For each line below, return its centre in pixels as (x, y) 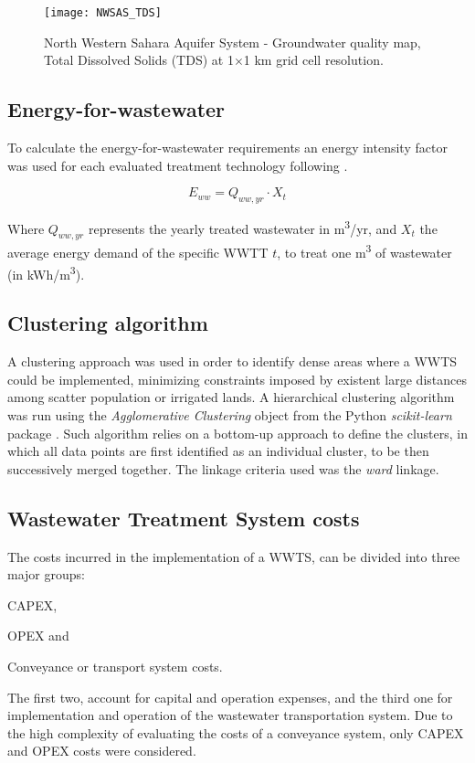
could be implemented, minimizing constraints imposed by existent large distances (237, 379)
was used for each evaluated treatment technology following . (178, 165)
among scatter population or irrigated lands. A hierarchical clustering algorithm (231, 397)
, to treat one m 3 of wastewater (364, 251)
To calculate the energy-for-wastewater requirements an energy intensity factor (227, 148)
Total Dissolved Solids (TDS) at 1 (139, 60)
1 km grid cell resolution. (313, 60)
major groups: (46, 574)
